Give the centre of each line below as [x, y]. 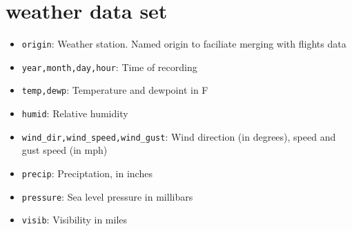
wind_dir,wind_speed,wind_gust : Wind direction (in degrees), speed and [179, 136]
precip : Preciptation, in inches [87, 173]
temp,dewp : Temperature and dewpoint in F [115, 90]
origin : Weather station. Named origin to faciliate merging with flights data [184, 44]
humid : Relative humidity [75, 113]
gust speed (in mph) [65, 150]
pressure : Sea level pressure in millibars [107, 196]
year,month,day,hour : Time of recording [109, 67]
